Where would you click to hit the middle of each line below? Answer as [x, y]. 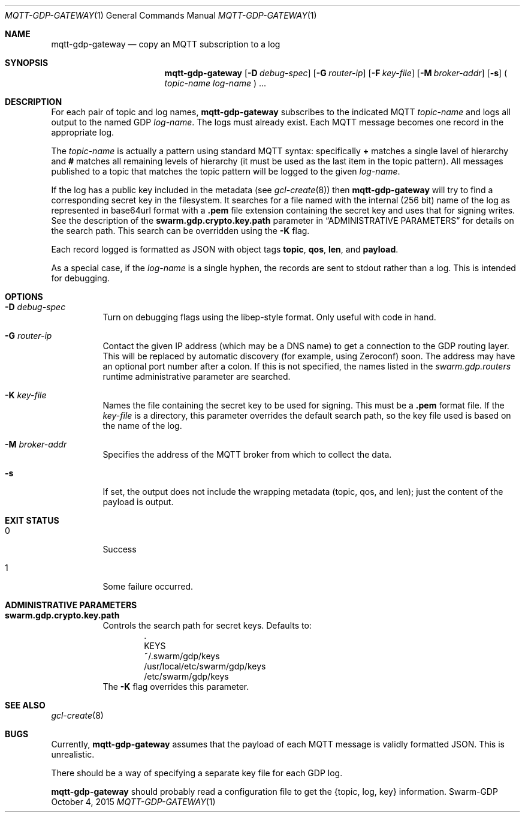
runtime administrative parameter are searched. [197, 376]
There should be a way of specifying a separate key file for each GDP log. [197, 773]
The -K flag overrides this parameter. [176, 687]
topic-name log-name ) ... [215, 83]
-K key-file [26, 395]
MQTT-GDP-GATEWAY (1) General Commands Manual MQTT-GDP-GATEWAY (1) [161, 15]
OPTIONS [24, 297]
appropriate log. [83, 132]
